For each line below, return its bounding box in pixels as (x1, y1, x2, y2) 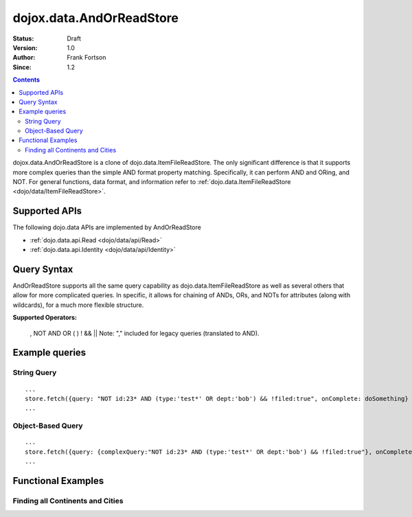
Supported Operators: (12, 313, 77, 322)
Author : (12, 54, 36, 62)
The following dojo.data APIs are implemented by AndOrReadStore (12, 223, 202, 231)
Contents (12, 76, 41, 84)
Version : (12, 43, 38, 51)
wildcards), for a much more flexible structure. (12, 301, 144, 309)
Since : (12, 62, 32, 71)
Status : (12, 34, 34, 43)
